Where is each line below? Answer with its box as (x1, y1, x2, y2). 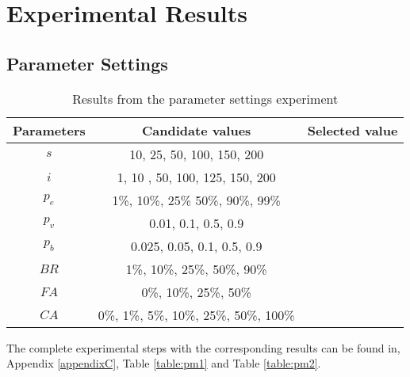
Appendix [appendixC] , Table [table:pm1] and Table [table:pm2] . (6, 355, 321, 371)
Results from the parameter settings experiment (72, 89, 339, 108)
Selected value (307, 120, 398, 139)
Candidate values (142, 120, 251, 139)
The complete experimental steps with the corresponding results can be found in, (6, 339, 400, 356)
